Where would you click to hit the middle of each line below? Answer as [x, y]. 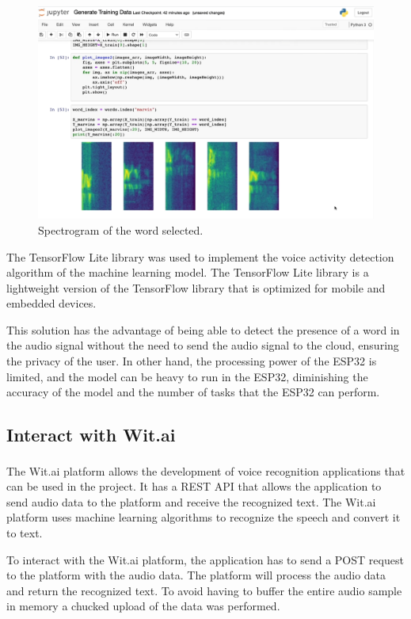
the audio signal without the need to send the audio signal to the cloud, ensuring [203, 345]
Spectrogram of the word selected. [121, 229]
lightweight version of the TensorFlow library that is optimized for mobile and [196, 287]
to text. [25, 533]
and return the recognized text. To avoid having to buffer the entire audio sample [204, 590]
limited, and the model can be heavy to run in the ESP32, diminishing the [187, 376]
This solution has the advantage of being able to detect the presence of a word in [203, 329]
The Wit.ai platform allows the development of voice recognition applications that [206, 470]
